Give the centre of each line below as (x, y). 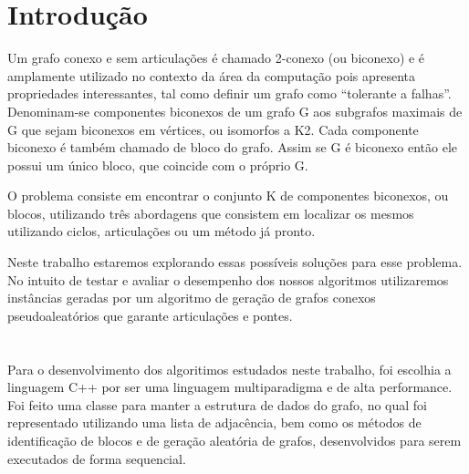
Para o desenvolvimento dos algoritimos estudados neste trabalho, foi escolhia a (229, 369)
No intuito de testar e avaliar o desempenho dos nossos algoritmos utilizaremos (228, 279)
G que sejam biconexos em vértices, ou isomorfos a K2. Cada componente (213, 129)
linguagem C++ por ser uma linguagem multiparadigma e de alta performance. (230, 387)
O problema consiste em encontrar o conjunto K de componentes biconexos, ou (228, 196)
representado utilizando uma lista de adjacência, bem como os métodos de (214, 422)
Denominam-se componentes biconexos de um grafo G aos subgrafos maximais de (235, 111)
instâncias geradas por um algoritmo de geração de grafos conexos (192, 298)
